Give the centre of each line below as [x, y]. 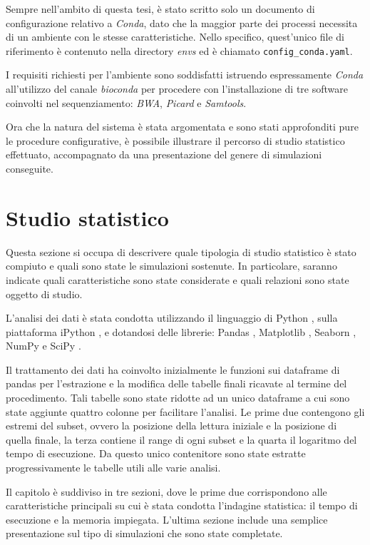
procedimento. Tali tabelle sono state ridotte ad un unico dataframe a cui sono [178, 398]
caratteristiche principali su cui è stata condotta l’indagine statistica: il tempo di [182, 505]
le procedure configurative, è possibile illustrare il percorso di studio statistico [175, 140]
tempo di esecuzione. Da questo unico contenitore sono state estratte [156, 453]
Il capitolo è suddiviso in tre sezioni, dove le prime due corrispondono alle [166, 491]
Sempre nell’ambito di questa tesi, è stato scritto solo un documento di [160, 9]
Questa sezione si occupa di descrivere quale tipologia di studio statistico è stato [181, 251]
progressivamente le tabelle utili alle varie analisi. [113, 468]
